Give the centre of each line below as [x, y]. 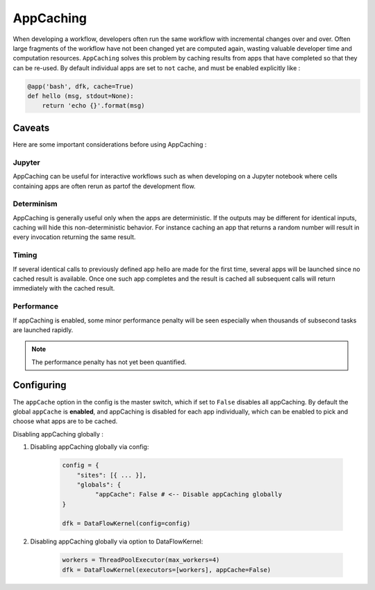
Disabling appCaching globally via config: [90, 447]
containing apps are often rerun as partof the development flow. [104, 186]
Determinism [35, 204]
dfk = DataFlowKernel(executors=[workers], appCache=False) [167, 569]
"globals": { [99, 484]
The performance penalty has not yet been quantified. [109, 362]
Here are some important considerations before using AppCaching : [110, 144]
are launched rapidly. [43, 329]
